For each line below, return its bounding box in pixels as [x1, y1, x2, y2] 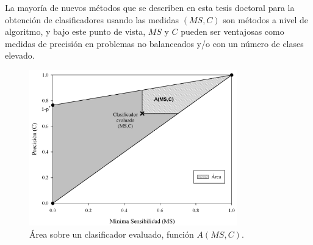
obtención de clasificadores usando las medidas [5, 13, 179, 26]
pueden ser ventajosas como [181, 25, 284, 38]
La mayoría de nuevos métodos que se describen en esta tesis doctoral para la [5, 1, 295, 13]
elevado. [5, 49, 35, 62]
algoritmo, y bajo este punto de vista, [5, 25, 146, 38]
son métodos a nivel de [223, 13, 309, 26]
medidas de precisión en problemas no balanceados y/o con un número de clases [5, 37, 304, 49]
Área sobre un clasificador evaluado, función [29, 228, 194, 240]
